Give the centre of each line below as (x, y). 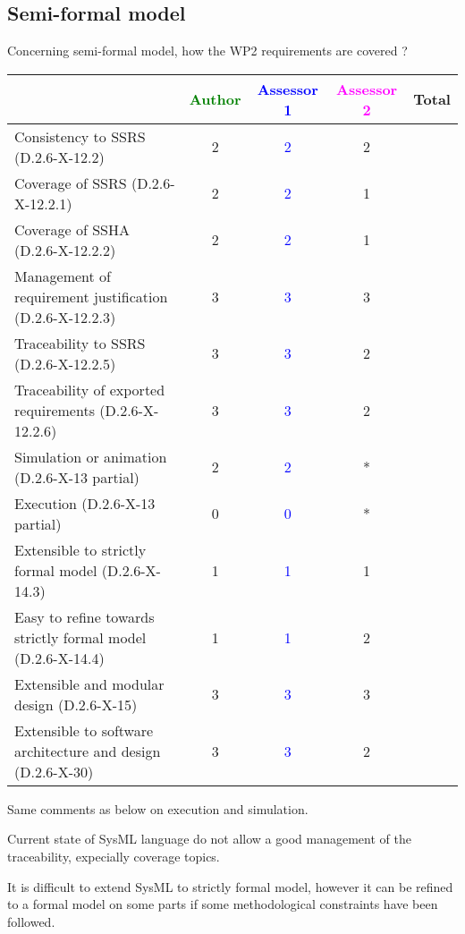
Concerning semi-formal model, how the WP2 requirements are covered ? (207, 51)
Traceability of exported (90, 389)
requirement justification (91, 296)
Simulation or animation (91, 456)
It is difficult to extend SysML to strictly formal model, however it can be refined (230, 886)
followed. (31, 921)
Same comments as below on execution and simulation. (158, 808)
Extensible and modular (89, 684)
